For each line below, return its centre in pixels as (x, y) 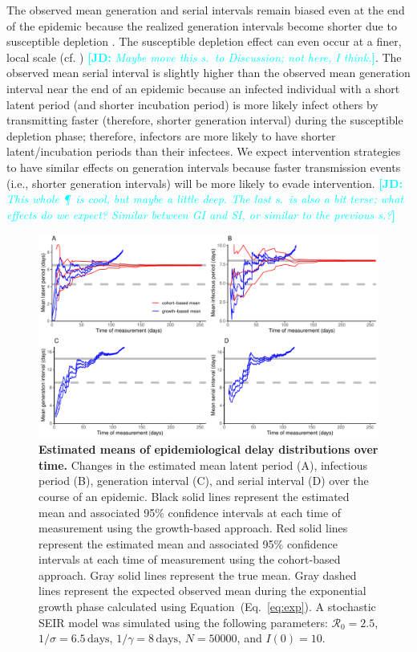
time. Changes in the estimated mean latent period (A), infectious (203, 465)
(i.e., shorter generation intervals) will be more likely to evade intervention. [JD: (204, 183)
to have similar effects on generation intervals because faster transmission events (204, 167)
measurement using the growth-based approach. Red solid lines (193, 528)
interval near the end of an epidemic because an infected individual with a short (203, 88)
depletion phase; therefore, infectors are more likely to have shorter (171, 135)
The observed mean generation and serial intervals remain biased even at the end (206, 10)
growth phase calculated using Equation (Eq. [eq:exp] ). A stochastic (207, 607)
